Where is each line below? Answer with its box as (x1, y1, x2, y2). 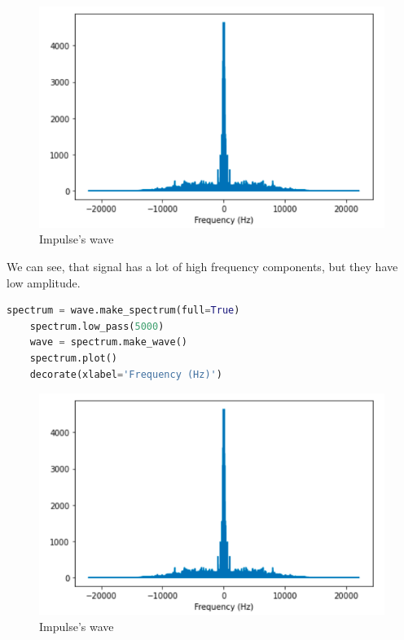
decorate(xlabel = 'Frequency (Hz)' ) (29, 368, 222, 380)
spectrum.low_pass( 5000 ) (29, 320, 165, 332)
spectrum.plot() (29, 353, 118, 364)
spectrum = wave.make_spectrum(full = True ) (7, 305, 240, 317)
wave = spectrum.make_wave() (29, 336, 187, 348)
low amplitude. (7, 274, 81, 291)
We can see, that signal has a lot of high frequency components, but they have (7, 258, 398, 275)
